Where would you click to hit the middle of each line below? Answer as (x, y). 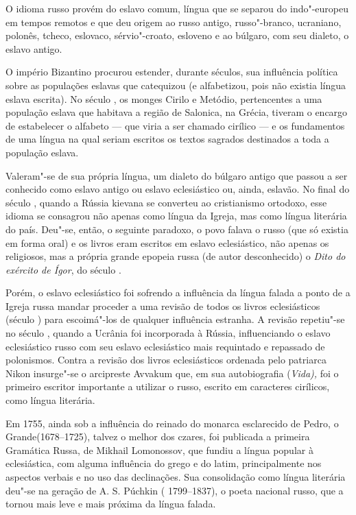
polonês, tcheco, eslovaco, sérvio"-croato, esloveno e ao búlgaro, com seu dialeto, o (177, 35)
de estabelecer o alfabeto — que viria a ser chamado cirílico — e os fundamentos (175, 125)
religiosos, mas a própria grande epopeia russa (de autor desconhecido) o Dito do (176, 256)
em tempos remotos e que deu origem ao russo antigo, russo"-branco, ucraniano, (174, 22)
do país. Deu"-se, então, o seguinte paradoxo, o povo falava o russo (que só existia (177, 229)
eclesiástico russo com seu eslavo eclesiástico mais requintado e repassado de (165, 346)
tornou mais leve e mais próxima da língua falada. (111, 504)
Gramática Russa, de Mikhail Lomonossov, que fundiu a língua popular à (159, 450)
